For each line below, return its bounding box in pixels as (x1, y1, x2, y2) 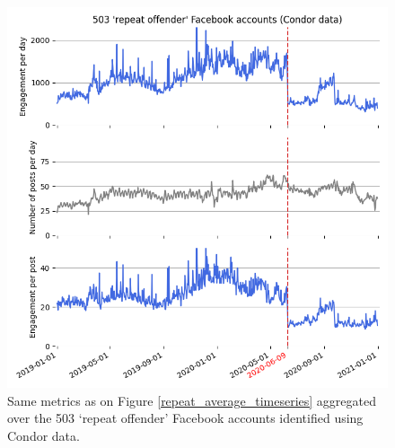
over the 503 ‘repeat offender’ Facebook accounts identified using (7, 408, 364, 427)
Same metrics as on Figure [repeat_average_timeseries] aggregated (7, 391, 376, 409)
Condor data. (7, 426, 80, 444)
